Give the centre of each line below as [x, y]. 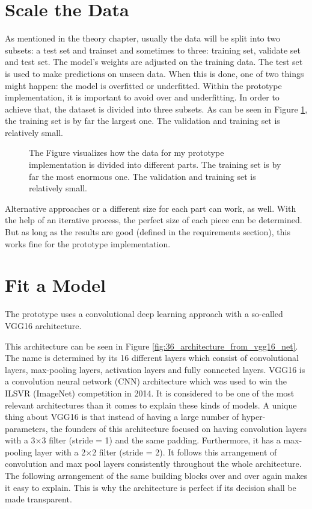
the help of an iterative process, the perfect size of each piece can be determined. [154, 220]
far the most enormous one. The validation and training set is [142, 176]
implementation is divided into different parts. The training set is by [155, 165]
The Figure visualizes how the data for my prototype [127, 153]
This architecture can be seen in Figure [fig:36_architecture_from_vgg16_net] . [151, 346]
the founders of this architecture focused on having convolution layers [179, 428]
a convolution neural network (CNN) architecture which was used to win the [146, 381]
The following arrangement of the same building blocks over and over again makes [156, 476]
